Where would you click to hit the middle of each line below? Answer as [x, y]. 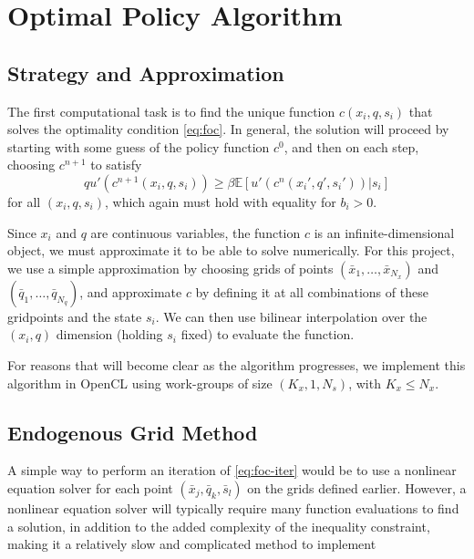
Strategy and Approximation [146, 72]
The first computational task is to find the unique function [171, 111]
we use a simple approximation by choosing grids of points [170, 268]
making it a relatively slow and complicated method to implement [192, 544]
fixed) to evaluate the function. [268, 334]
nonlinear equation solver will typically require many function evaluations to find [233, 507]
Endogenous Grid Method [133, 432]
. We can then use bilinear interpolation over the [291, 316]
